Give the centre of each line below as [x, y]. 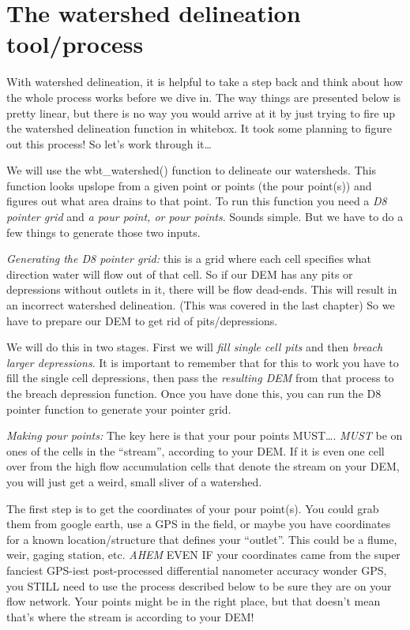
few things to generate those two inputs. [103, 232]
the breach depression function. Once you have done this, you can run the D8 [194, 393]
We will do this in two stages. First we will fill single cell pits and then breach [195, 347]
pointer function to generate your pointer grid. [119, 409]
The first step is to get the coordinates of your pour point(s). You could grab [193, 508]
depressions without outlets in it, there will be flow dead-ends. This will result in [202, 289]
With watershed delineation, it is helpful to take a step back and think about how [205, 82]
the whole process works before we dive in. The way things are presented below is [204, 97]
